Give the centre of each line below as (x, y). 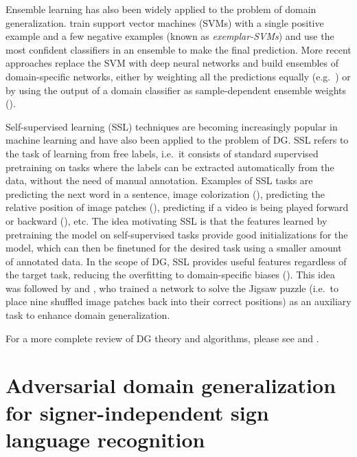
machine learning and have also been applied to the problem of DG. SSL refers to (177, 140)
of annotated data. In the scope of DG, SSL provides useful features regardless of (176, 261)
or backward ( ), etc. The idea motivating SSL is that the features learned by (166, 220)
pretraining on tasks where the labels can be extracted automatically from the (170, 167)
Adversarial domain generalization (171, 385)
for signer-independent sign (137, 412)
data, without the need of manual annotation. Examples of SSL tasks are (159, 180)
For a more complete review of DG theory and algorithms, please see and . (162, 338)
